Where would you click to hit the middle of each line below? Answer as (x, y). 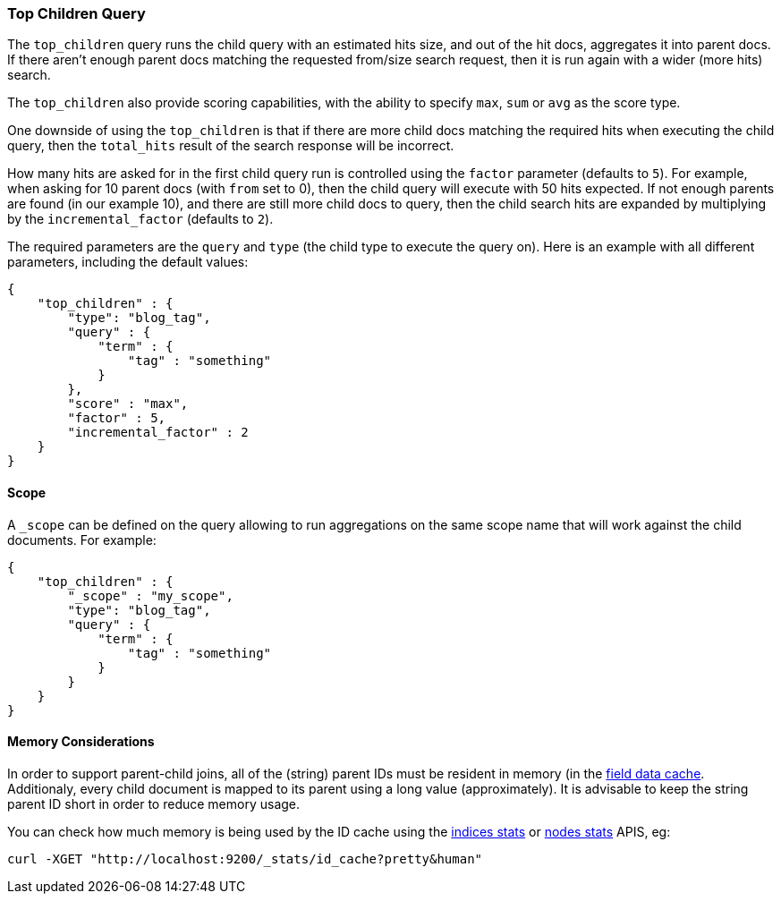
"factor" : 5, (117, 418)
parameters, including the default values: (128, 262)
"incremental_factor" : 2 (158, 433)
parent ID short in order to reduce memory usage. (154, 803)
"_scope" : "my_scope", (150, 595)
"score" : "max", (128, 404)
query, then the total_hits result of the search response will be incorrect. (231, 146)
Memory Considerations (81, 742)
